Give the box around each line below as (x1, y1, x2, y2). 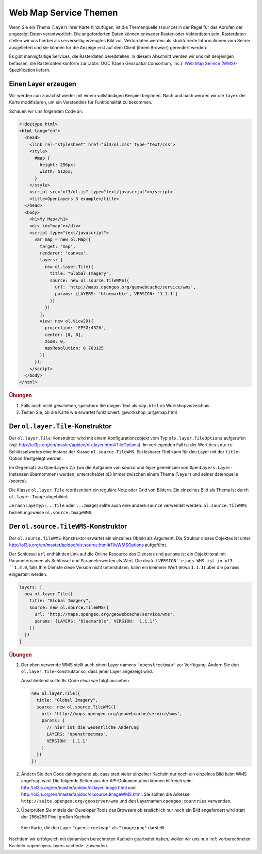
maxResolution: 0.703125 (44, 345, 104, 351)
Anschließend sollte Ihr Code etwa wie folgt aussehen (21, 677, 129, 683)
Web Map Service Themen (9, 7, 118, 18)
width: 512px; (39, 169, 73, 174)
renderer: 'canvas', (39, 250, 89, 256)
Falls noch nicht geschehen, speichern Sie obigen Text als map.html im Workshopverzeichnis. (21, 402, 211, 408)
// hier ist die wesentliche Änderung (47, 724, 139, 730)
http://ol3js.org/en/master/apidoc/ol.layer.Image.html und (21, 785, 136, 790)
